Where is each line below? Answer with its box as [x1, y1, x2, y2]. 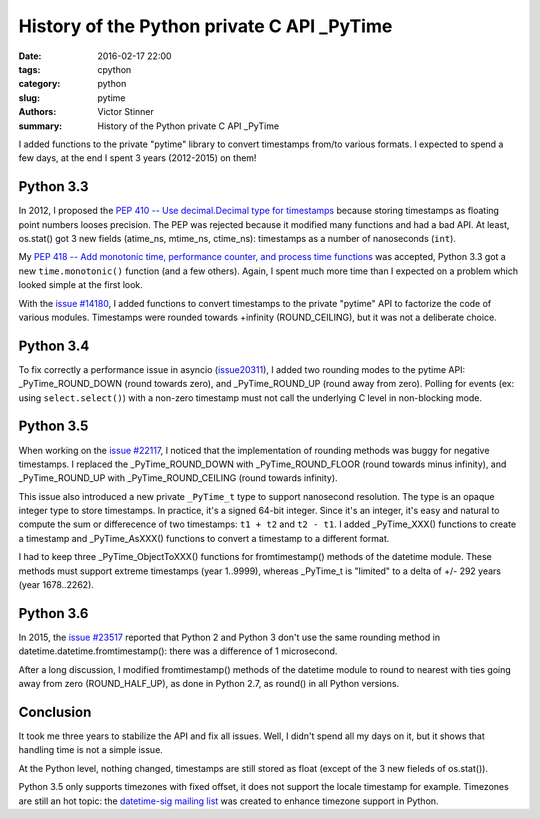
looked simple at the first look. [18, 279, 144, 291]
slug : [18, 91, 40, 104]
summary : [18, 120, 63, 132]
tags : [18, 63, 41, 75]
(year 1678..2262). [18, 579, 95, 591]
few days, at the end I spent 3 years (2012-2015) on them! [18, 152, 257, 164]
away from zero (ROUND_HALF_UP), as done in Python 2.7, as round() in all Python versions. [18, 678, 400, 690]
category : [18, 78, 61, 90]
